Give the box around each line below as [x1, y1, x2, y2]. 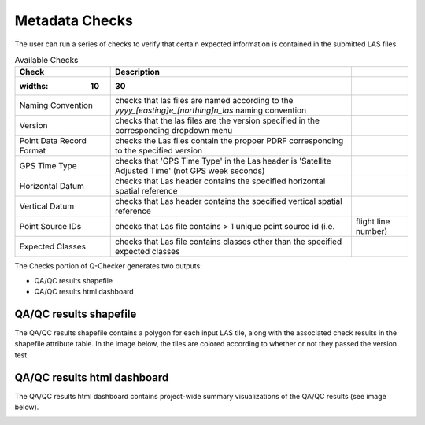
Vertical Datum [19, 201, 75, 212]
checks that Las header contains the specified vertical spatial [115, 196, 342, 207]
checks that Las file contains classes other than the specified [115, 236, 342, 247]
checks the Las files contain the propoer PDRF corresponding [115, 135, 344, 146]
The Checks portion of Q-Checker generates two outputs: [14, 261, 202, 271]
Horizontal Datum [19, 181, 84, 192]
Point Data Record [19, 135, 87, 146]
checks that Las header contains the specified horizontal [115, 176, 326, 187]
